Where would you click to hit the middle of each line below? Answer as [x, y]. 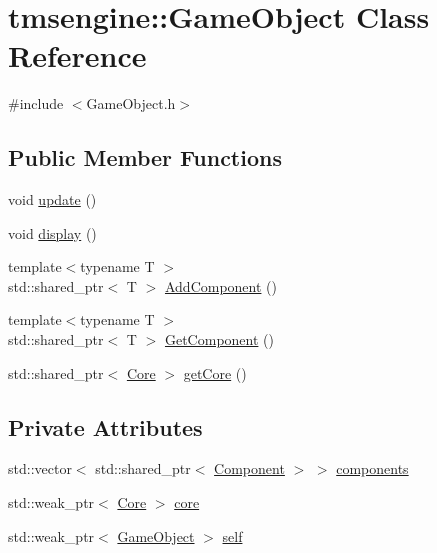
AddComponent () [220, 285]
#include [36, 103]
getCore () [215, 372]
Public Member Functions [145, 157]
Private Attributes [105, 426]
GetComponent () [219, 339]
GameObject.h [131, 103]
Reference [77, 55]
